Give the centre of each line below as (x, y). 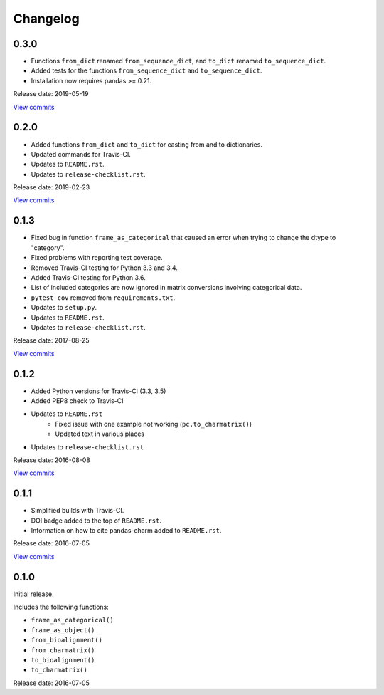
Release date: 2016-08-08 (52, 460)
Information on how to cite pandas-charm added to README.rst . (126, 531)
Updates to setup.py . (64, 308)
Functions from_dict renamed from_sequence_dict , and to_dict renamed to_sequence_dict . (178, 61)
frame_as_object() (63, 630)
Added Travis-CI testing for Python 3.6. (88, 277)
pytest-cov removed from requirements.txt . (103, 297)
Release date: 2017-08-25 (51, 340)
